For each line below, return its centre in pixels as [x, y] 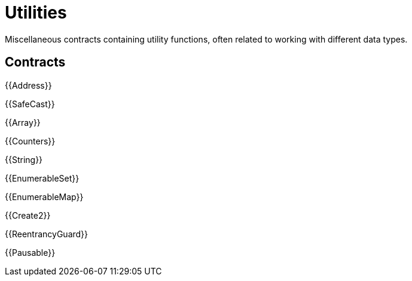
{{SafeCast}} [30, 104]
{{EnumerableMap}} [44, 197]
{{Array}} [23, 122]
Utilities [36, 13]
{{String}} [24, 159]
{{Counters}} [30, 141]
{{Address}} [28, 85]
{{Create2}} [28, 215]
